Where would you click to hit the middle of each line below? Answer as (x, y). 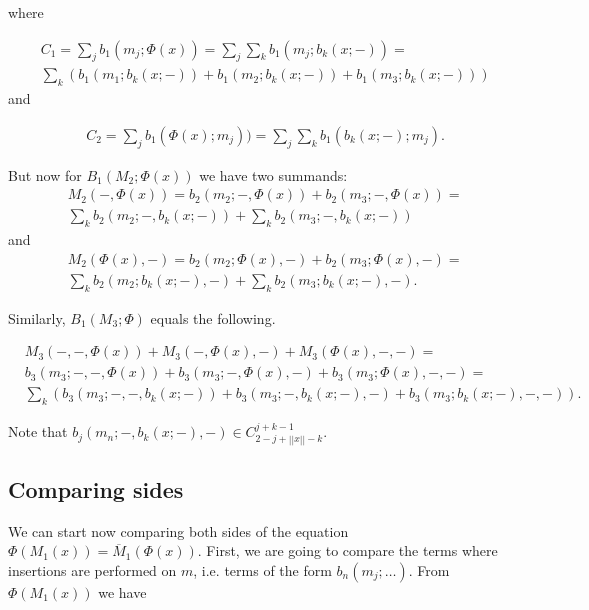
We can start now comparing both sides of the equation (178, 530)
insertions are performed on (92, 569)
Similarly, (37, 317)
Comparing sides (96, 488)
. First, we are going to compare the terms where (347, 550)
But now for (45, 174)
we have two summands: (273, 174)
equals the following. (213, 317)
